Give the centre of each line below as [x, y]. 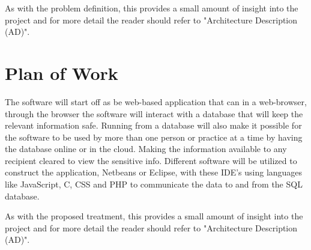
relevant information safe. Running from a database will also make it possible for [153, 125]
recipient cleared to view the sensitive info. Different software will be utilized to [151, 160]
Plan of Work [62, 72]
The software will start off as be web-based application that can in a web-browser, [156, 101]
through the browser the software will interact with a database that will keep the [154, 113]
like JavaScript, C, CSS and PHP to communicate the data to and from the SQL [154, 184]
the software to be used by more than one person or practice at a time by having [154, 137]
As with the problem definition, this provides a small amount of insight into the [152, 8]
